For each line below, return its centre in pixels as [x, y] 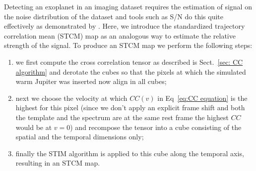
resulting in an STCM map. [58, 163]
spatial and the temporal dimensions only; [80, 137]
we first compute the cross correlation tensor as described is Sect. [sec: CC [129, 62]
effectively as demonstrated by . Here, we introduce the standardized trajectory [125, 26]
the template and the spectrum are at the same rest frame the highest [122, 117]
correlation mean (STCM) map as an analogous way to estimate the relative [120, 35]
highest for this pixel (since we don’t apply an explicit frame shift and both [130, 107]
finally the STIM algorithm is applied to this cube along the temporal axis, [130, 153]
